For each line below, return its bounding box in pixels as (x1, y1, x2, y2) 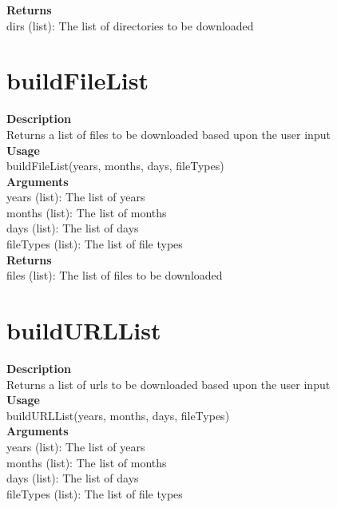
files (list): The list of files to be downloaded (6, 267, 223, 284)
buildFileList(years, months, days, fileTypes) (6, 157, 224, 174)
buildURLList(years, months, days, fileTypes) (6, 407, 230, 423)
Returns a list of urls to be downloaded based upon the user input (6, 375, 331, 392)
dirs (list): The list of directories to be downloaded (6, 17, 254, 34)
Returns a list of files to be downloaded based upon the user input (6, 125, 331, 142)
